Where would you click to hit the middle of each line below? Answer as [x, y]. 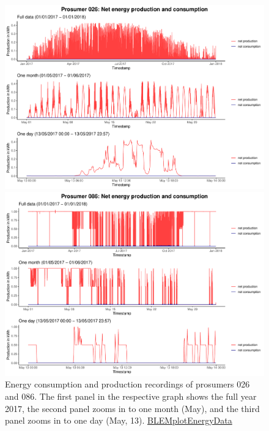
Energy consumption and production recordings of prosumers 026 [127, 384]
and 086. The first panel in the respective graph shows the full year [131, 396]
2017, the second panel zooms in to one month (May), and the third [132, 408]
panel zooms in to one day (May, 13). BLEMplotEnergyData [119, 420]
